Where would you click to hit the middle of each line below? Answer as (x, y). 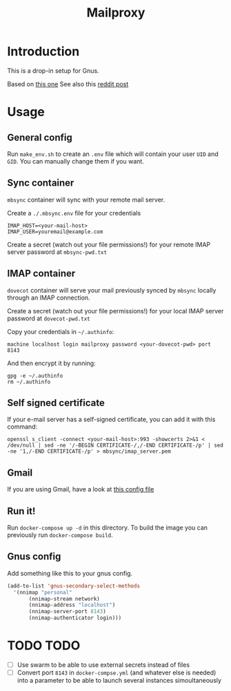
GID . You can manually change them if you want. (76, 161)
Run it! (21, 511)
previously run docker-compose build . (60, 535)
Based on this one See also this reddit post (68, 84)
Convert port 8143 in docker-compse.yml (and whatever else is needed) (117, 673)
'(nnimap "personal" (43, 592)
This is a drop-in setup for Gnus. (53, 70)
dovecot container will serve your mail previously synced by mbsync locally (112, 290)
